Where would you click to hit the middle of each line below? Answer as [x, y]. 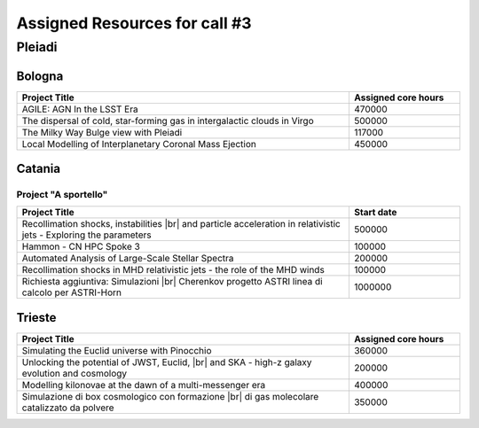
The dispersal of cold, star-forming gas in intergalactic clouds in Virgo [168, 121]
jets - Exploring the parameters [86, 235]
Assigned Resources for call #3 [134, 23]
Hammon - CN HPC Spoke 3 [81, 246]
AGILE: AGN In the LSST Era [80, 109]
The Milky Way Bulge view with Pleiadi [102, 132]
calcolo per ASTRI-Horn [71, 292]
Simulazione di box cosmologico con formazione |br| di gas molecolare [170, 397]
